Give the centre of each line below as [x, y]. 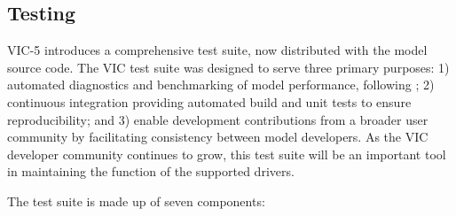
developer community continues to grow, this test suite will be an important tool [227, 154]
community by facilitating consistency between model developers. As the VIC [218, 137]
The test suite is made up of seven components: [136, 201]
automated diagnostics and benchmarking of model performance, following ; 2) [221, 85]
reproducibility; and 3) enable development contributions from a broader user [218, 119]
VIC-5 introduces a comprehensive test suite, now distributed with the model [217, 50]
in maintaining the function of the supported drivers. [151, 171]
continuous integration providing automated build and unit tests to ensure [209, 101]
